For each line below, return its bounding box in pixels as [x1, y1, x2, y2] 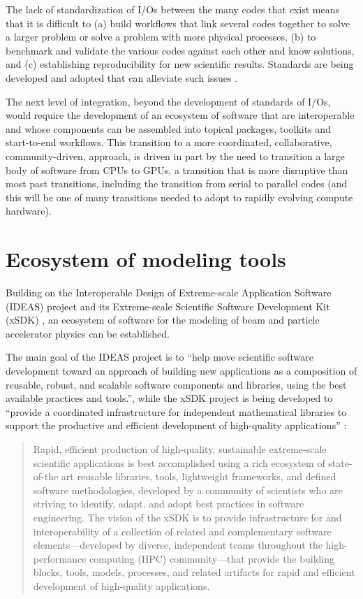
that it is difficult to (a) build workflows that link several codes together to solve [6, 15, 350, 30]
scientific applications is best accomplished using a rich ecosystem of [33, 455, 325, 470]
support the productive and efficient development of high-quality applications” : [6, 418, 347, 433]
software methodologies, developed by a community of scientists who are [33, 482, 343, 497]
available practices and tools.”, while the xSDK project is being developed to [6, 391, 333, 405]
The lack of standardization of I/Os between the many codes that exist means [6, 2, 339, 16]
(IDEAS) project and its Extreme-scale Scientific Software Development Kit [6, 298, 330, 313]
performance [33, 551, 87, 565]
